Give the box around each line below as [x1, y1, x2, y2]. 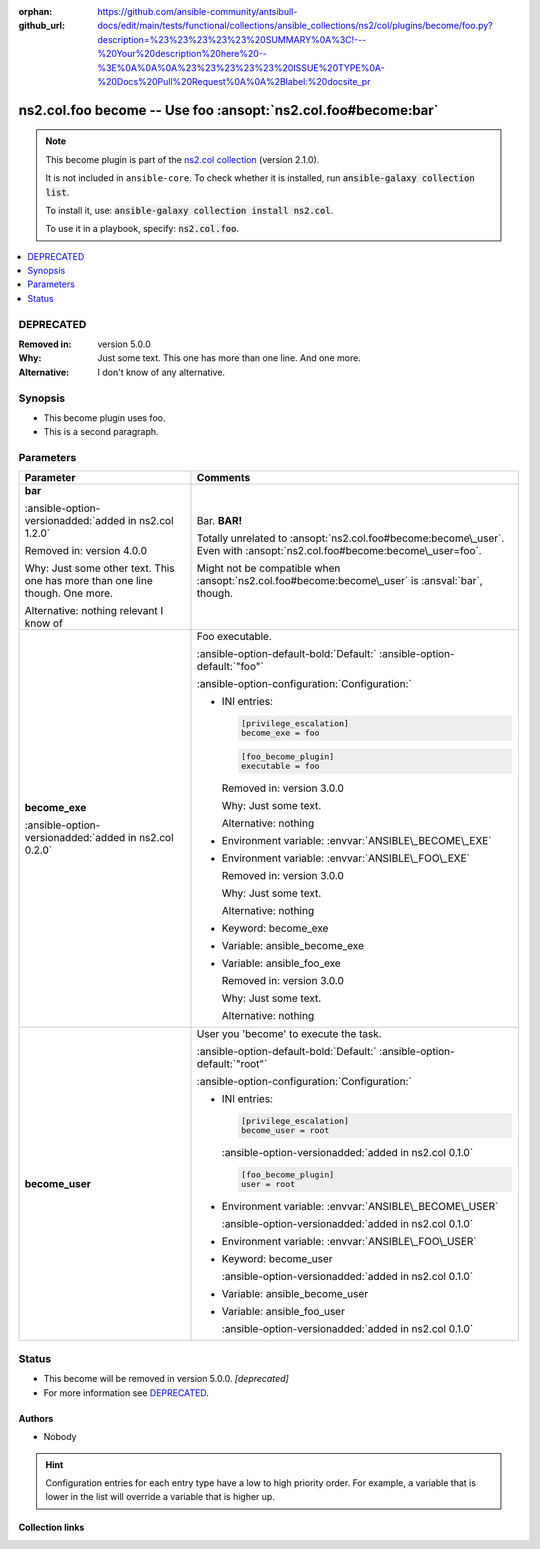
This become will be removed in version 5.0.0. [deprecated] [43, 1373, 289, 1385]
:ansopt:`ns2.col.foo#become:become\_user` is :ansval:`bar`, [196, 574, 484, 588]
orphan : [18, 6, 53, 17]
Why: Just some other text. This [24, 561, 175, 575]
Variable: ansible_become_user [221, 1286, 369, 1300]
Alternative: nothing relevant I [24, 604, 164, 618]
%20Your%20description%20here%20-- [97, 48, 268, 60]
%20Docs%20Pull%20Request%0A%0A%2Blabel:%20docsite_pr [97, 75, 371, 87]
